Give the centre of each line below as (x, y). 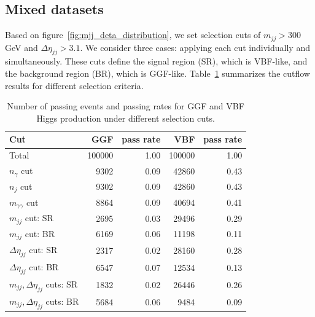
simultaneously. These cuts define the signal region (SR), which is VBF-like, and (156, 61)
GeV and (21, 47)
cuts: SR (62, 284)
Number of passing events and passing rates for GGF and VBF (126, 106)
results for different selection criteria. (74, 85)
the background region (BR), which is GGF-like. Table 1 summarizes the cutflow (157, 73)
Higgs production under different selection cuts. (126, 118)
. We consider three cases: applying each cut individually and (195, 47)
